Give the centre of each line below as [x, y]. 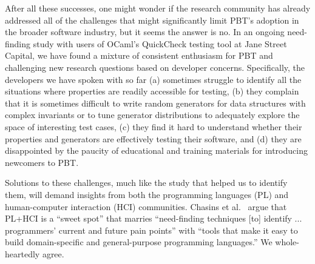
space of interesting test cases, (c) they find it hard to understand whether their [154, 126]
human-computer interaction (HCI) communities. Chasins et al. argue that [146, 206]
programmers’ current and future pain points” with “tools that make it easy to [151, 230]
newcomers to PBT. [42, 162]
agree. [53, 253]
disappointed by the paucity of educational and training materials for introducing [156, 150]
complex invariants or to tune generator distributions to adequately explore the [152, 115]
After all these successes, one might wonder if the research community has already [158, 8]
